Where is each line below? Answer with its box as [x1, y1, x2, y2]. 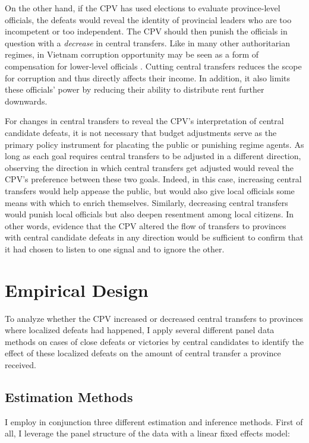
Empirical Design [5, 277, 149, 302]
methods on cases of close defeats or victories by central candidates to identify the [5, 335, 304, 347]
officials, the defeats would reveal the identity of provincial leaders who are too [5, 13, 292, 26]
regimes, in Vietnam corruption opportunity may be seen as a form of [5, 48, 259, 61]
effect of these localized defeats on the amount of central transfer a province [5, 347, 281, 359]
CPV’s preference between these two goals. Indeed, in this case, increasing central [5, 173, 302, 185]
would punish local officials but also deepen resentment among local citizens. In [5, 208, 294, 220]
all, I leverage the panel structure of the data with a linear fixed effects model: [5, 427, 290, 439]
